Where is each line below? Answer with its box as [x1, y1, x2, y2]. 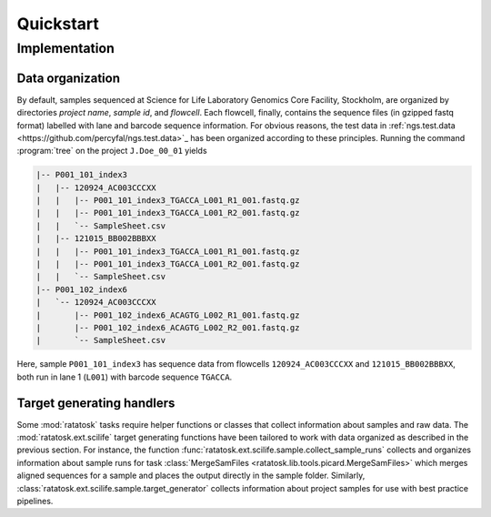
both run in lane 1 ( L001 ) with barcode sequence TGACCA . [16, 371, 233, 382]
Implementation [16, 40, 115, 56]
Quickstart [16, 14, 100, 34]
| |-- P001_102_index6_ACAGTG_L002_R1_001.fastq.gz [35, 309, 300, 320]
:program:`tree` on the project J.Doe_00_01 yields [16, 146, 208, 157]
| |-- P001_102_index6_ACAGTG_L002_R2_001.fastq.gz [35, 322, 300, 332]
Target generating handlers [16, 395, 175, 411]
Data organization [16, 70, 121, 86]
